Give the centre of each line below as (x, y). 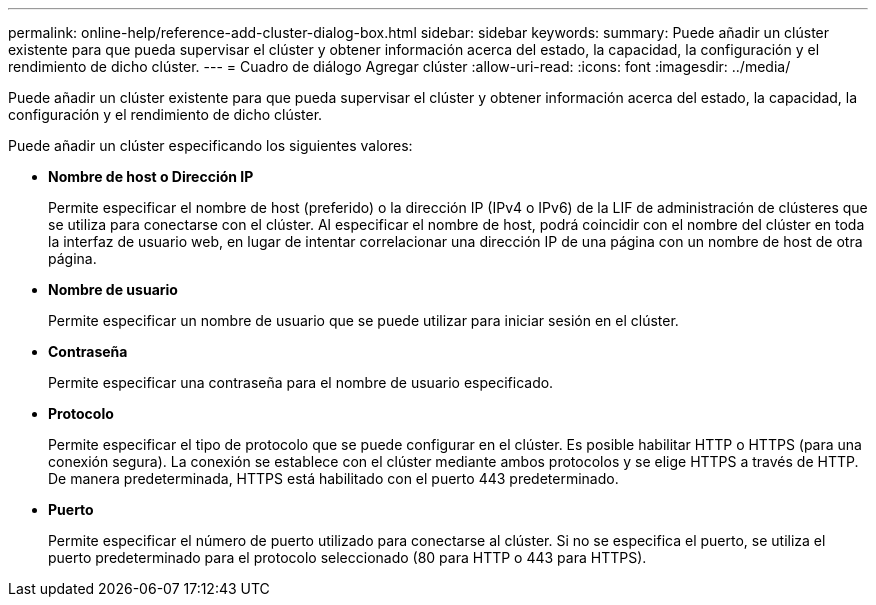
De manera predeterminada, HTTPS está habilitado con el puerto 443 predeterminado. (333, 478)
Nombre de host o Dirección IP (151, 176)
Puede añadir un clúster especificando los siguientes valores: (210, 145)
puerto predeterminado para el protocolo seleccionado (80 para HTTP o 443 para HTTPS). (347, 557)
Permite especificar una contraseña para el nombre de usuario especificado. (301, 382)
